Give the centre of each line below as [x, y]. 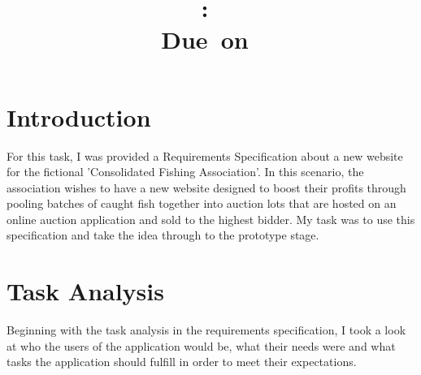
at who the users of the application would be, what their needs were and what [201, 345]
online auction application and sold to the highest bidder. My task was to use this [211, 219]
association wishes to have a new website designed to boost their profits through [206, 187]
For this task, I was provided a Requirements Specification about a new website [205, 155]
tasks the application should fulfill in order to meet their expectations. [182, 362]
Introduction [79, 116]
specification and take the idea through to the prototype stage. [163, 235]
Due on [205, 39]
